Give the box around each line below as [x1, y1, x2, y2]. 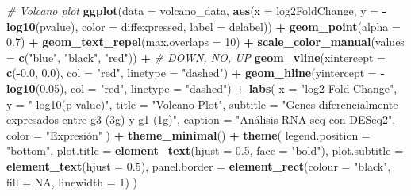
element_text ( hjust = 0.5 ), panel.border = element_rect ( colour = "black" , [6, 157, 391, 174]
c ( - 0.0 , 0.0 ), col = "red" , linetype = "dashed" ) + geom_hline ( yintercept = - [6, 64, 385, 81]
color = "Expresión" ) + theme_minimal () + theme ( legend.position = [6, 126, 371, 143]
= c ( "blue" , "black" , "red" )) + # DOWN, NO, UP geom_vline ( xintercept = [6, 48, 386, 65]
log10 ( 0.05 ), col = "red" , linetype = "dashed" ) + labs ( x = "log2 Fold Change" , [6, 79, 398, 96]
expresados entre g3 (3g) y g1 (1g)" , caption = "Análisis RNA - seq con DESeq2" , [6, 111, 396, 128]
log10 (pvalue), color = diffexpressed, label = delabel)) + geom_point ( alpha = [6, 17, 401, 34]
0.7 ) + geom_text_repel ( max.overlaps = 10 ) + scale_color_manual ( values [6, 33, 405, 50]
